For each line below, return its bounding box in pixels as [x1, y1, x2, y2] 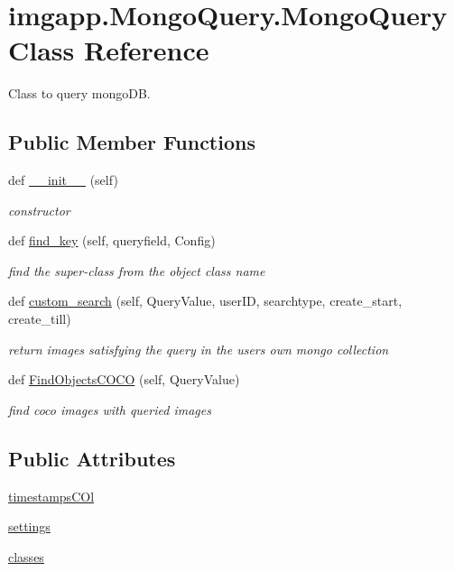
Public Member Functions [8, 128, 255, 156]
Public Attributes [8, 444, 176, 472]
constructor [8, 200, 70, 219]
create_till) [8, 309, 71, 328]
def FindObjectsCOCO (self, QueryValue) [8, 370, 240, 389]
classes [8, 547, 44, 566]
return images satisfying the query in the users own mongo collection [8, 339, 389, 358]
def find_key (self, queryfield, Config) [8, 231, 216, 250]
